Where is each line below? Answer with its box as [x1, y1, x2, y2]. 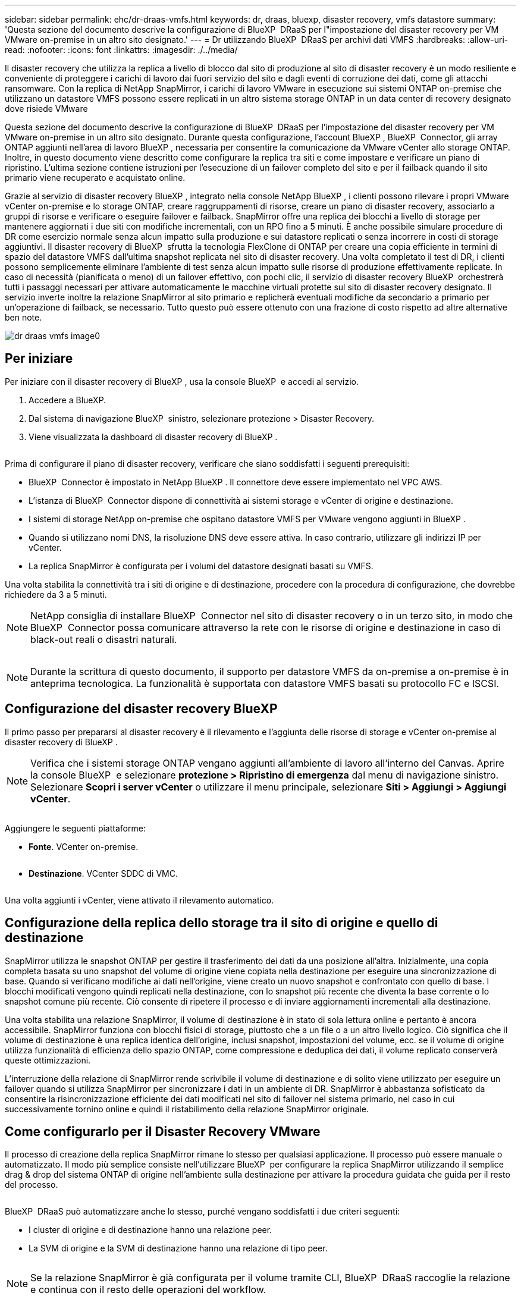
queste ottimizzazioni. [5, 1055, 91, 1065]
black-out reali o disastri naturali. [30, 633, 177, 645]
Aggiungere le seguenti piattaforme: [5, 823, 146, 833]
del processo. [5, 1179, 58, 1190]
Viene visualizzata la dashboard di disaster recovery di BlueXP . [29, 431, 278, 442]
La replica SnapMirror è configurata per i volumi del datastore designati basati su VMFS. [29, 560, 374, 571]
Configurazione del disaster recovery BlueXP [5, 701, 278, 717]
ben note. [5, 312, 42, 322]
